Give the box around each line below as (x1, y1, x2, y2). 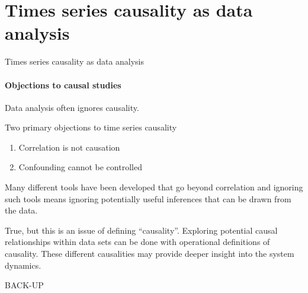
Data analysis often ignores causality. (5, 101, 139, 113)
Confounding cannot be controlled (18, 161, 142, 173)
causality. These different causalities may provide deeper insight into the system (5, 247, 294, 260)
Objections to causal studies (5, 78, 121, 91)
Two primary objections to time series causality (5, 121, 177, 133)
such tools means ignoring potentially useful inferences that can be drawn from (5, 192, 291, 205)
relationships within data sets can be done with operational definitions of (5, 235, 270, 248)
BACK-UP (5, 279, 44, 291)
